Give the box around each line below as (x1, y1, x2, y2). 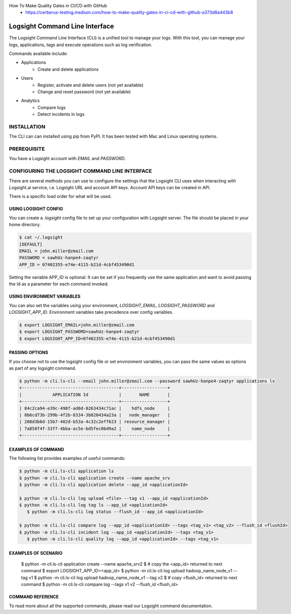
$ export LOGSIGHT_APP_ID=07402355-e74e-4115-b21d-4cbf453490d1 (19, 336, 176, 341)
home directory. (9, 222, 41, 227)
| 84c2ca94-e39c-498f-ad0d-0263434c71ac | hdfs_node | (19, 405, 170, 411)
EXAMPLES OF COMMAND (9, 446, 65, 452)
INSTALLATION (9, 123, 46, 130)
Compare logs (37, 104, 66, 110)
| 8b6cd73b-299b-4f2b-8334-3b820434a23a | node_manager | (19, 412, 170, 418)
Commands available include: (9, 51, 68, 57)
